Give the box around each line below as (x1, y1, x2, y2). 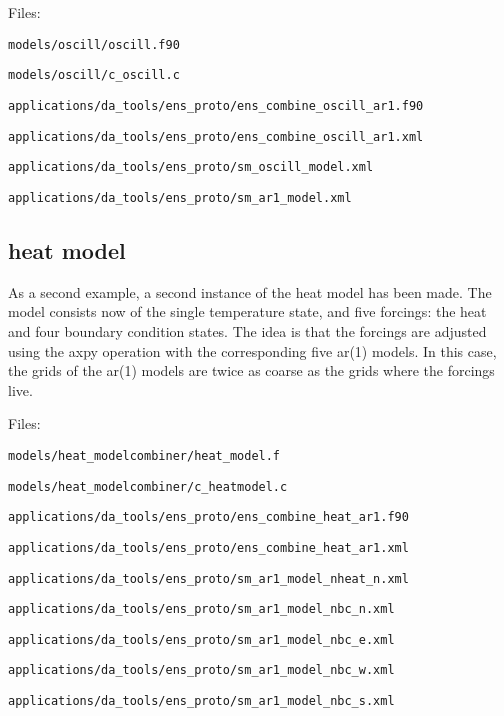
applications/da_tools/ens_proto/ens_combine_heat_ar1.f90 (8, 510, 409, 525)
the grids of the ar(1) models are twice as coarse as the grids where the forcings (8, 360, 495, 381)
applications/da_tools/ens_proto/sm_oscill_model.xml (8, 160, 374, 175)
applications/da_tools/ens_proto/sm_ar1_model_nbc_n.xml (8, 602, 395, 617)
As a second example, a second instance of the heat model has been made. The (8, 281, 492, 302)
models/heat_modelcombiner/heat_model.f (8, 448, 281, 463)
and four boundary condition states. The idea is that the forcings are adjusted (8, 320, 487, 341)
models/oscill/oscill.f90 (8, 37, 180, 52)
